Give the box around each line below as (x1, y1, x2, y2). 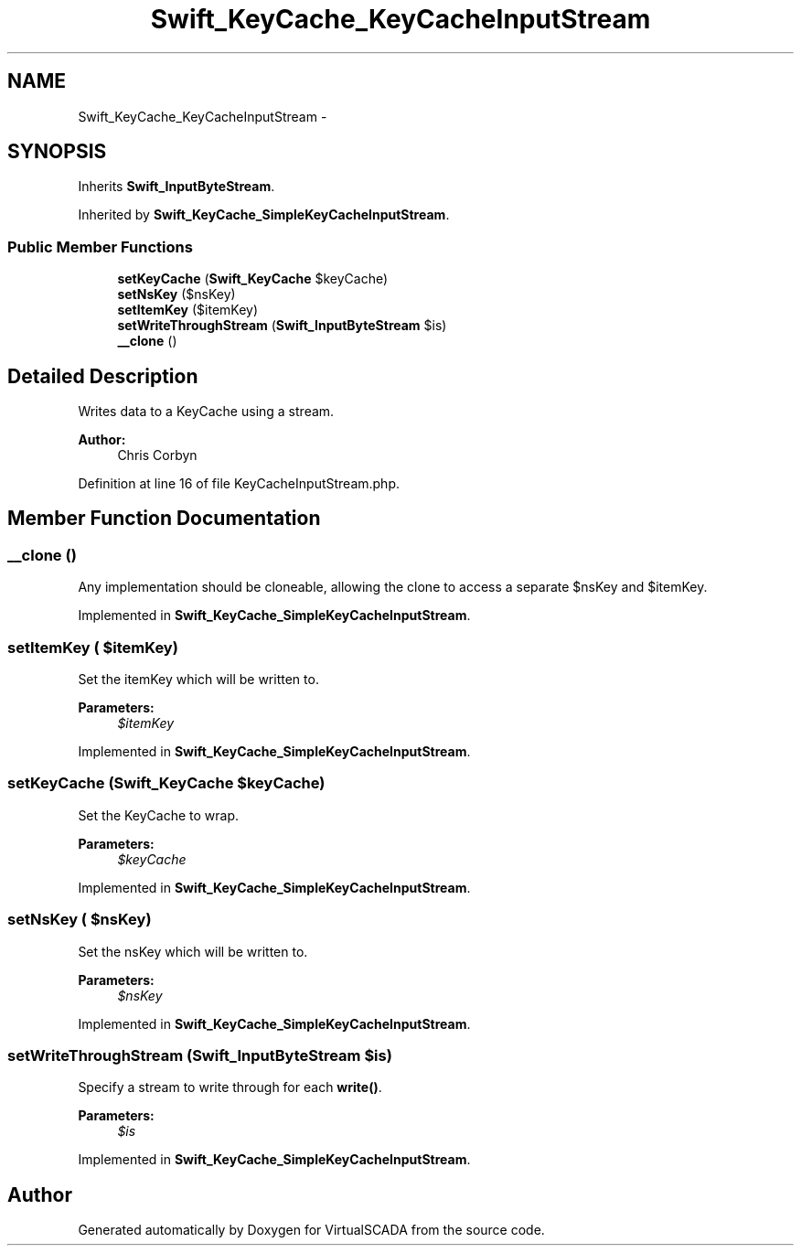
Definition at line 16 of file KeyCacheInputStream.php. (78, 476, 400, 492)
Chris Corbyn (117, 447, 198, 464)
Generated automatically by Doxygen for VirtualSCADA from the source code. (78, 1222, 545, 1238)
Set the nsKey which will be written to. (78, 943, 308, 959)
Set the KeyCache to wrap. (78, 807, 240, 823)
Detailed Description (7, 364, 198, 388)
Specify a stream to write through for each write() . (78, 1079, 382, 1096)
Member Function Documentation (7, 507, 321, 530)
